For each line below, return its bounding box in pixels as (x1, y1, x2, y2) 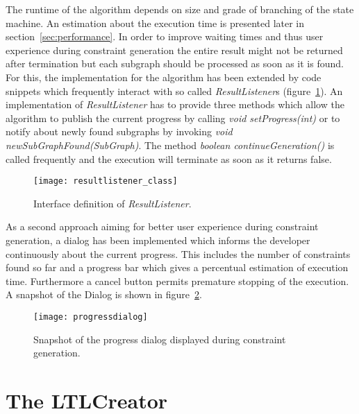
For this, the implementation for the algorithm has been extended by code (6, 69, 322, 84)
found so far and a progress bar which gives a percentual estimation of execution (6, 260, 349, 275)
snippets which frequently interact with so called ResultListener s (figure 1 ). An (6, 83, 343, 98)
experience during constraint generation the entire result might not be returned (6, 42, 343, 57)
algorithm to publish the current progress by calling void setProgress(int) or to (6, 110, 340, 125)
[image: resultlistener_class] (33, 176, 178, 187)
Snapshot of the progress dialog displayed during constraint (33, 331, 286, 346)
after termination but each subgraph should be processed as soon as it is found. (6, 56, 344, 71)
